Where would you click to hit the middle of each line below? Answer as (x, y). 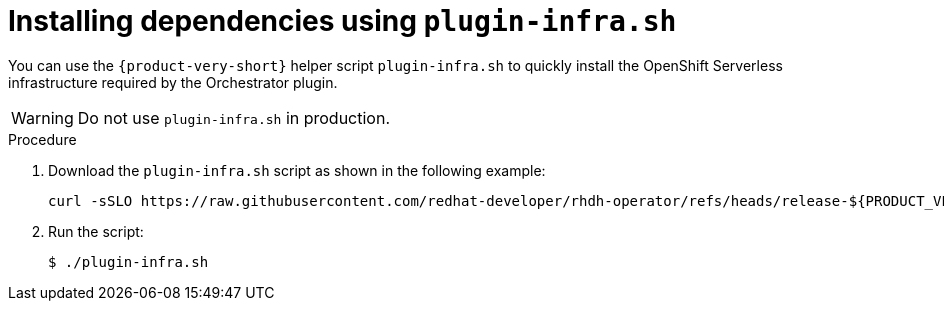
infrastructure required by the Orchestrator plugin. (173, 82)
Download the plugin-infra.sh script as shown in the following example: (297, 170)
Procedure (42, 139)
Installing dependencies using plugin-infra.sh (342, 21)
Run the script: (96, 231)
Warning (42, 117)
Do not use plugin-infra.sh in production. (234, 117)
